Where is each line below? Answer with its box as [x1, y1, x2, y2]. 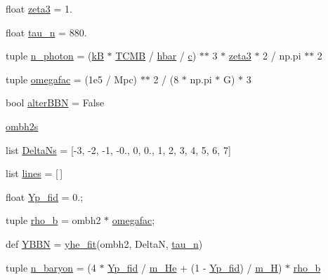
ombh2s [6, 118, 39, 133]
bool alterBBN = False [6, 95, 105, 110]
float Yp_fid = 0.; [6, 189, 84, 204]
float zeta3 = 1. [6, 1, 72, 15]
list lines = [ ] [6, 166, 63, 181]
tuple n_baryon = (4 [6, 260, 96, 274]
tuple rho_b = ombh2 [6, 213, 101, 227]
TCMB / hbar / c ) [115, 48, 197, 63]
